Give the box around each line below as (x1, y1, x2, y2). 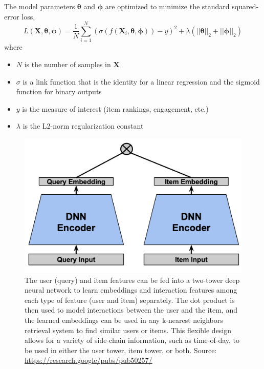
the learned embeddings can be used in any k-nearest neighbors (25, 314, 223, 325)
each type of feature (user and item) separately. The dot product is (25, 294, 235, 305)
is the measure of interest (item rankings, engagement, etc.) (22, 103, 209, 114)
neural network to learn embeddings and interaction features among (25, 284, 237, 295)
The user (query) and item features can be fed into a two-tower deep (25, 274, 240, 285)
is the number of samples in (24, 58, 111, 69)
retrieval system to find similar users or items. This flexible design (25, 324, 232, 335)
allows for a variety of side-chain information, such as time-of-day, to (25, 335, 240, 345)
